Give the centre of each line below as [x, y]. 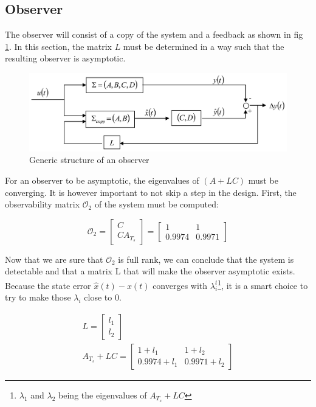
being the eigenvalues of [103, 395]
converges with [180, 285]
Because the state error [48, 285]
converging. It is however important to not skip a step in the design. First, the [151, 192]
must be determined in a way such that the [204, 46]
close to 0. [103, 297]
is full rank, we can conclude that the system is [206, 259]
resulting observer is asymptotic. [65, 58]
